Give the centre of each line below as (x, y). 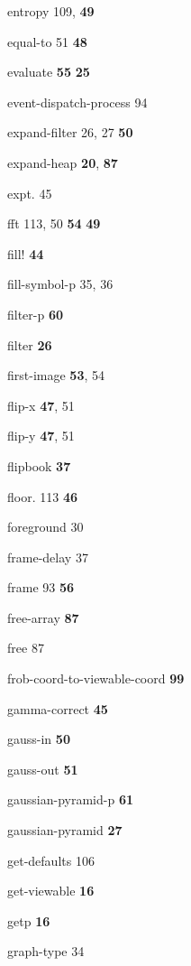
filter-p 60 (36, 314)
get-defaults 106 (51, 860)
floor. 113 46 (42, 496)
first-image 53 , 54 (56, 375)
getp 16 (29, 920)
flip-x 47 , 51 (41, 405)
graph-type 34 (46, 951)
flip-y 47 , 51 (41, 436)
